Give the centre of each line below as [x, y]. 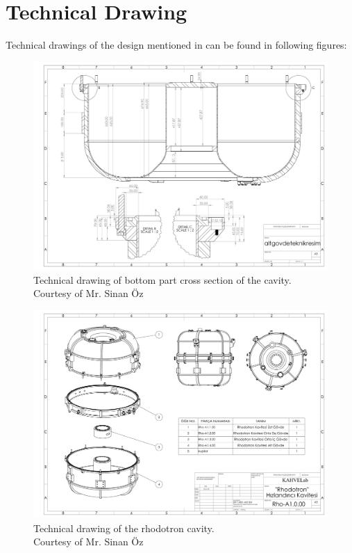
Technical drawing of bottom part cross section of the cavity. [162, 279]
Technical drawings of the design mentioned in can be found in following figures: [176, 45]
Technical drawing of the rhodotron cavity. [124, 528]
